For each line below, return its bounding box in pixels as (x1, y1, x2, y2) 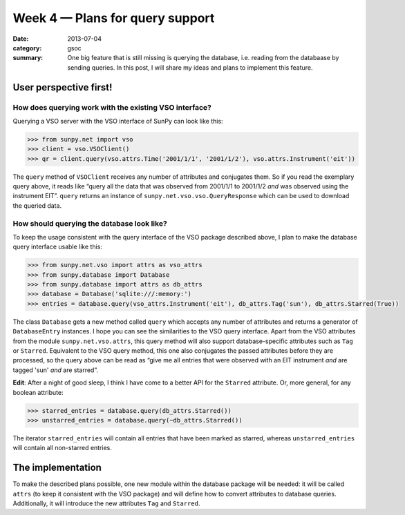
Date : (12, 35, 29, 43)
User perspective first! (12, 81, 113, 93)
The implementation (12, 462, 102, 474)
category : (12, 43, 42, 52)
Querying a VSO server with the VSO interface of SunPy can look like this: (12, 117, 224, 125)
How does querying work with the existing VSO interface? (12, 102, 212, 112)
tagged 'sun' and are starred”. (12, 366, 98, 374)
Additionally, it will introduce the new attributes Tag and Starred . (12, 499, 200, 507)
